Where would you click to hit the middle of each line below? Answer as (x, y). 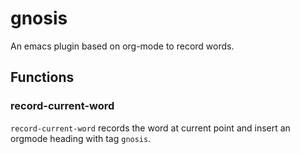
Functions (42, 77)
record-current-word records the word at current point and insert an (150, 128)
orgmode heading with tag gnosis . (81, 138)
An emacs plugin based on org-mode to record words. (122, 46)
